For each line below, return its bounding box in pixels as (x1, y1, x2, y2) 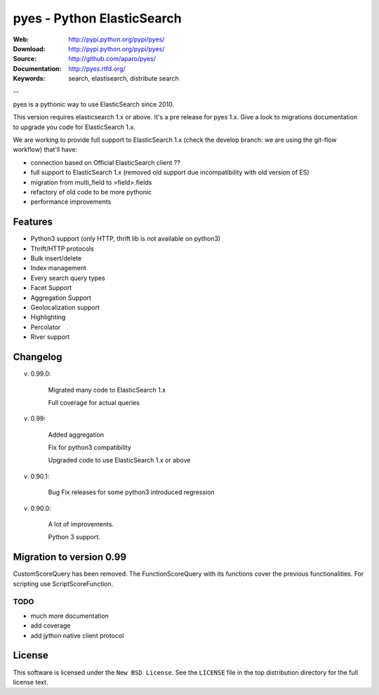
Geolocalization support (30, 303, 100, 312)
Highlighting (30, 313, 66, 322)
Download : (13, 44, 46, 53)
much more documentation (30, 611, 109, 620)
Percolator (30, 323, 61, 331)
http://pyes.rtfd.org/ (68, 64, 126, 73)
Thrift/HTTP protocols (30, 244, 94, 253)
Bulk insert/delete (30, 254, 82, 263)
